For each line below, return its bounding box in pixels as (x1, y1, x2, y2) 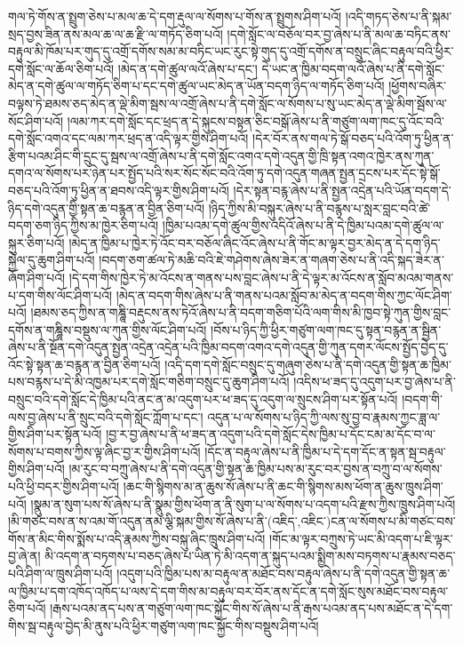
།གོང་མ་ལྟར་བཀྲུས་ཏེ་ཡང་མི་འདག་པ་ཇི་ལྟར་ (269, 529, 453, 547)
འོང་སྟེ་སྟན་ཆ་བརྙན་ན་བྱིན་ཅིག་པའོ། (8, 354, 161, 373)
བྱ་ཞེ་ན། (8, 546, 41, 565)
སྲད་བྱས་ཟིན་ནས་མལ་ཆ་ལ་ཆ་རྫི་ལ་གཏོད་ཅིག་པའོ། (8, 24, 223, 43)
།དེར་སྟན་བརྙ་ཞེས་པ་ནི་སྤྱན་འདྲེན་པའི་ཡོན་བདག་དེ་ (233, 180, 451, 199)
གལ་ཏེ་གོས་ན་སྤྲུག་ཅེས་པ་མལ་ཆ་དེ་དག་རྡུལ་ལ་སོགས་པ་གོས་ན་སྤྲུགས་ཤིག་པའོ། (8, 7, 342, 25)
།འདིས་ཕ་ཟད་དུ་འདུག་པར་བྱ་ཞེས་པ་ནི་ (293, 372, 456, 391)
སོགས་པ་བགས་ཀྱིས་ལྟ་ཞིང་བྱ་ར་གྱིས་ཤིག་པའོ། (8, 442, 201, 460)
